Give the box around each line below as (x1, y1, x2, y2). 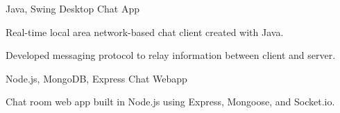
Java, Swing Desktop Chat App (6, 1, 139, 15)
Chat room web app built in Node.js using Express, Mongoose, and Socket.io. (6, 94, 335, 109)
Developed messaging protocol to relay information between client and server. (6, 48, 336, 62)
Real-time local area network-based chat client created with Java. (6, 24, 284, 39)
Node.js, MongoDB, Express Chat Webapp (6, 71, 187, 85)
